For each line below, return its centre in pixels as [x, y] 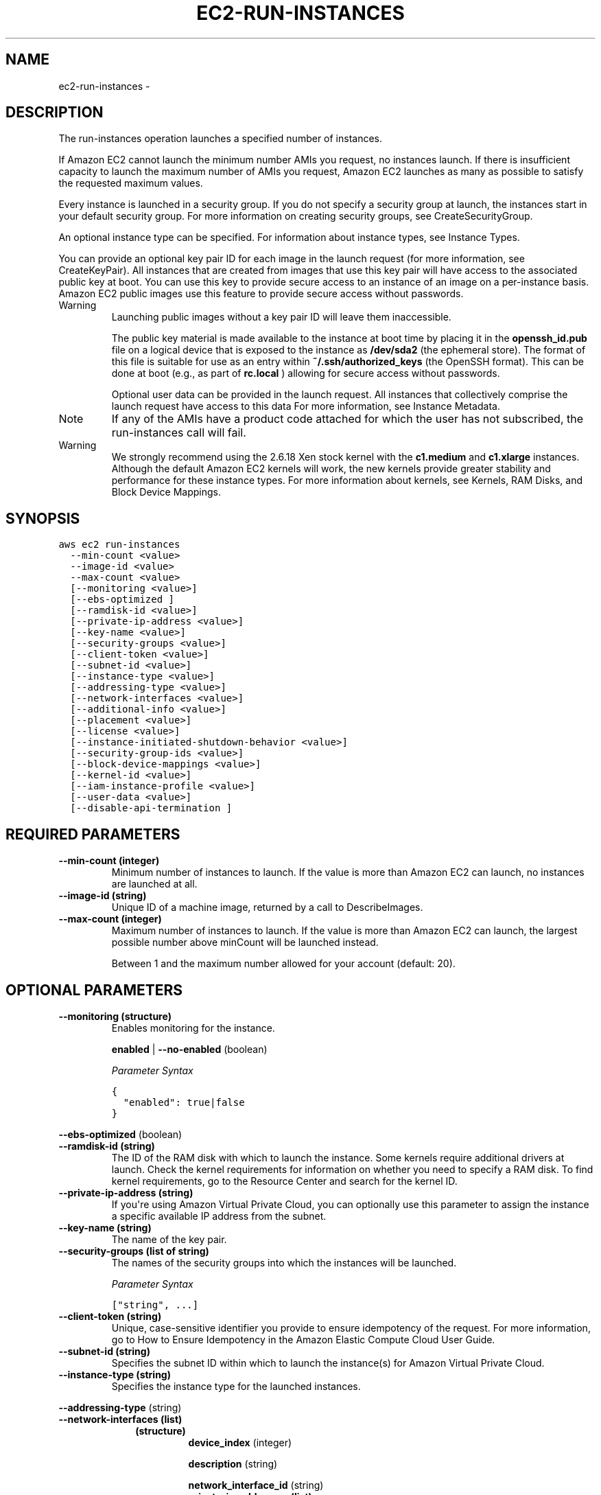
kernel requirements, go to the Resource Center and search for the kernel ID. [284, 1181]
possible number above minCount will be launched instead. [245, 942]
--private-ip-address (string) [126, 1192]
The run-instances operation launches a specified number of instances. [221, 139]
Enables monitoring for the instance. [193, 1028]
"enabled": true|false [184, 1102]
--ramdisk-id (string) [107, 1146]
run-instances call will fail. [179, 433]
